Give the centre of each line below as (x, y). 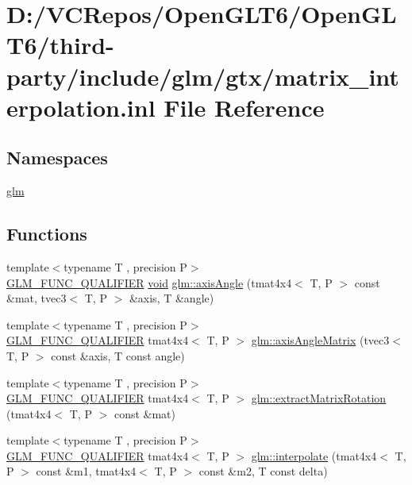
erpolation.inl (81, 107)
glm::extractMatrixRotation (319, 398)
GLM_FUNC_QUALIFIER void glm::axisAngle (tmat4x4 (149, 282)
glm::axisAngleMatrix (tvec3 (320, 340)
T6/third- (60, 45)
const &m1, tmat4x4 (86, 471)
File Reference (244, 107)
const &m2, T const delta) (263, 471)
